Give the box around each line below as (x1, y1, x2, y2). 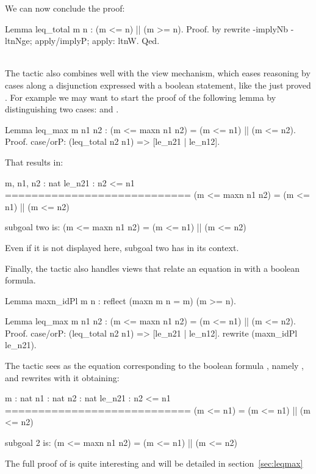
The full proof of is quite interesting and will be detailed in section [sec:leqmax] (5, 456, 303, 469)
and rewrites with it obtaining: (5, 371, 120, 384)
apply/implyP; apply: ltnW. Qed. (35, 34, 160, 47)
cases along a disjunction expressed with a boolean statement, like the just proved (5, 78, 311, 91)
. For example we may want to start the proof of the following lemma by (5, 90, 276, 103)
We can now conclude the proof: (5, 2, 125, 14)
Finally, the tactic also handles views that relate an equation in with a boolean (5, 261, 300, 274)
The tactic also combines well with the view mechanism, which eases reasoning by (5, 67, 311, 79)
